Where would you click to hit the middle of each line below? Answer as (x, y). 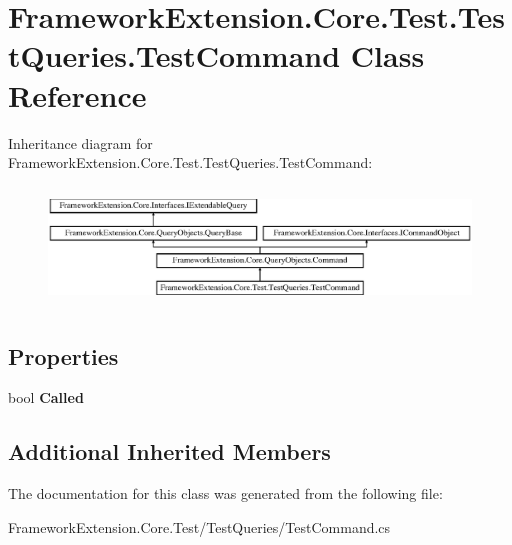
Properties (63, 355)
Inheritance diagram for (80, 142)
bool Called (46, 397)
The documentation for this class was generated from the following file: (225, 493)
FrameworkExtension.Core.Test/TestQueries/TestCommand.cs (199, 526)
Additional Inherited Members (169, 451)
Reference (77, 94)
